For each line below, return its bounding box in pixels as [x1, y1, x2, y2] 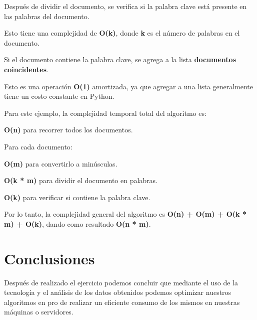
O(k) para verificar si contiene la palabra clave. [4, 192, 150, 202]
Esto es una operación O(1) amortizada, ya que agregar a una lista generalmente [4, 81, 253, 91]
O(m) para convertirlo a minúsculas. [4, 158, 117, 169]
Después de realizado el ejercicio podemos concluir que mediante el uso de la [4, 277, 238, 287]
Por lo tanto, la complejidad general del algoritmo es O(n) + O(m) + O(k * [4, 209, 246, 219]
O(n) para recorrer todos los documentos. [4, 124, 133, 135]
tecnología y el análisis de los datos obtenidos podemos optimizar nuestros [4, 287, 231, 297]
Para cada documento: [4, 141, 72, 151]
